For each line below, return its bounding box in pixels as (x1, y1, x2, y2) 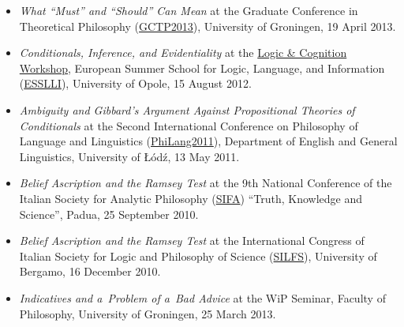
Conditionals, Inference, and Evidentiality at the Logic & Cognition (19, 44, 347, 61)
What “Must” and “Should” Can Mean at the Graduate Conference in (19, 2, 358, 18)
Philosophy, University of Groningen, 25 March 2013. (19, 305, 276, 321)
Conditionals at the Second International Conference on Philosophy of (19, 117, 358, 133)
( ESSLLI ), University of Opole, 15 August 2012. (19, 75, 252, 92)
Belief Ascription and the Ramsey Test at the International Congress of (19, 232, 365, 249)
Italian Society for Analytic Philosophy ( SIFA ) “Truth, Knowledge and (19, 190, 363, 206)
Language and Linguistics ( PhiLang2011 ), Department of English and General (19, 133, 398, 149)
